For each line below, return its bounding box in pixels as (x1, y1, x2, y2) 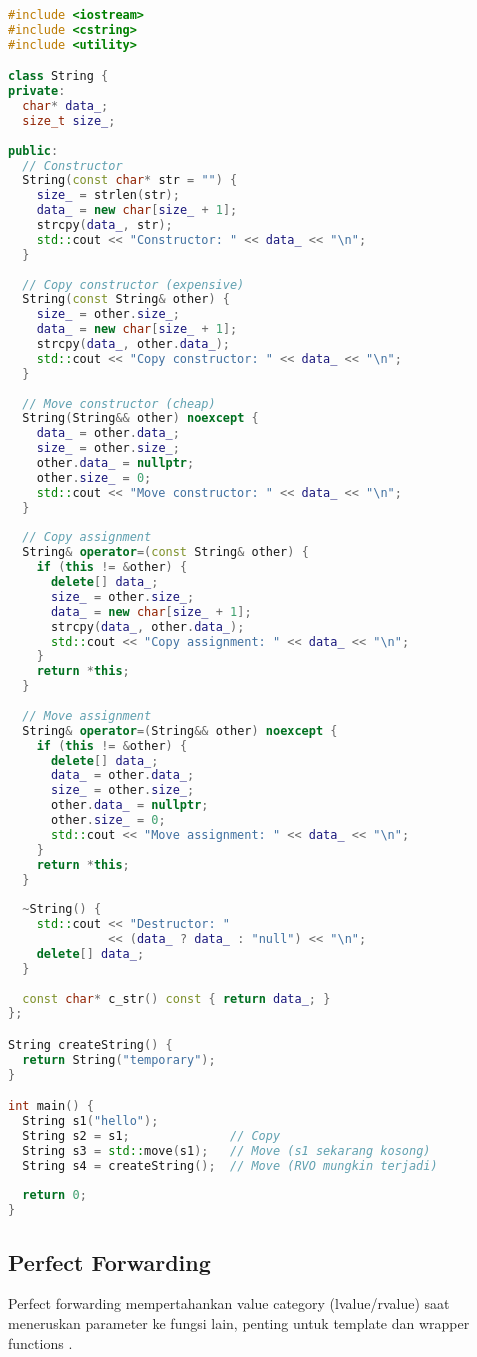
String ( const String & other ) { (22, 292, 231, 307)
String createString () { (8, 1037, 173, 1052)
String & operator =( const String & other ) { (22, 545, 309, 560)
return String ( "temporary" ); (22, 1052, 216, 1067)
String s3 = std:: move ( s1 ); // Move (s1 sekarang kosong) (22, 1143, 431, 1158)
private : (8, 84, 66, 99)
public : (8, 143, 59, 158)
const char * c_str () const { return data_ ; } (22, 991, 331, 1006)
